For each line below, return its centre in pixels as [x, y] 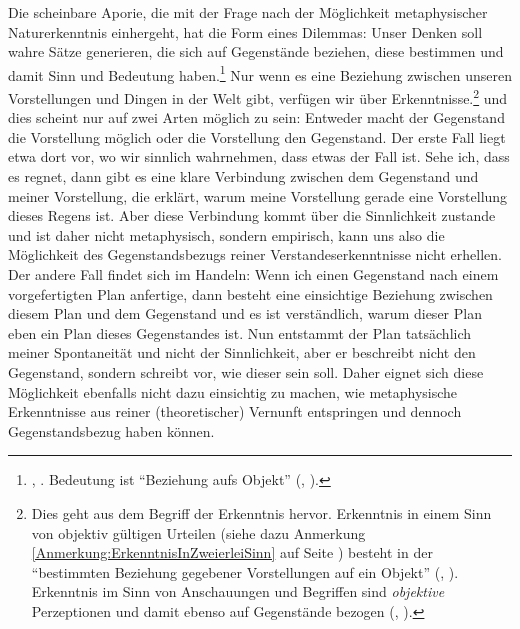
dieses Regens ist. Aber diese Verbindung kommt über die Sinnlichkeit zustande [252, 215]
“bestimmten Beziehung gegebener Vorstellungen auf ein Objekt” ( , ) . [245, 571]
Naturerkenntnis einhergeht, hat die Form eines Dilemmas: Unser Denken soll [245, 31]
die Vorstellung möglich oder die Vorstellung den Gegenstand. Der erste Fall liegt [257, 136]
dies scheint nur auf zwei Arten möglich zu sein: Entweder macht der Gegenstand [256, 117]
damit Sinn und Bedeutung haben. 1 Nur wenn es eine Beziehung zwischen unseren [260, 73]
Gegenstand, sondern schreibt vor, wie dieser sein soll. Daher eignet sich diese [246, 372]
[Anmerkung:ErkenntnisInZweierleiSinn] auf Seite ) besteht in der [232, 552]
